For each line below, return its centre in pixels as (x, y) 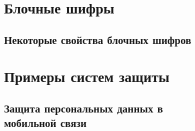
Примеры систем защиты (87, 76)
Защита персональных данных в (83, 108)
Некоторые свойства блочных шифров (98, 39)
